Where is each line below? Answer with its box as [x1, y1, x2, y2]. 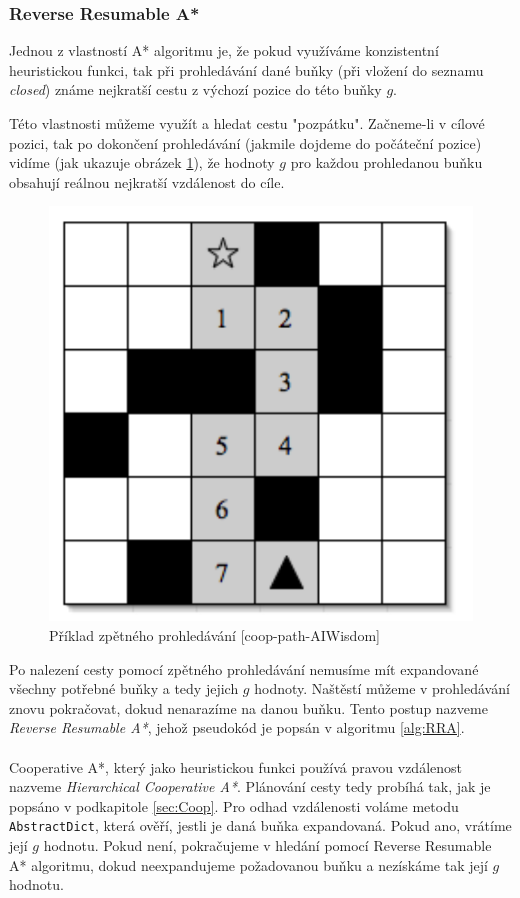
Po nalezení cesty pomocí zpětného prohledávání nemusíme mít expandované [9, 658, 479, 679]
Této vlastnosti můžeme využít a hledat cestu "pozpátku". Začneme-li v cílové [9, 113, 485, 133]
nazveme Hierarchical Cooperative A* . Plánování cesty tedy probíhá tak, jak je [9, 776, 491, 797]
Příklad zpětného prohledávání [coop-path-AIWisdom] [49, 625, 380, 646]
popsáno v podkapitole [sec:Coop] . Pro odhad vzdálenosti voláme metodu [9, 795, 459, 816]
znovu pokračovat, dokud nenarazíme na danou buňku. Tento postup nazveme [9, 697, 488, 718]
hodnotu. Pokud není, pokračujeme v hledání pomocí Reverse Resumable [43, 835, 492, 856]
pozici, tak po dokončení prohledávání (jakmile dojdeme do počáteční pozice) [9, 132, 482, 153]
